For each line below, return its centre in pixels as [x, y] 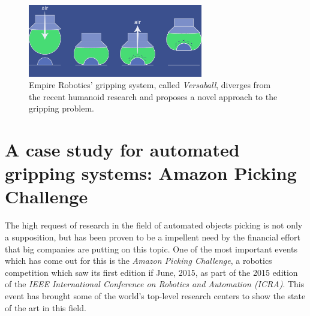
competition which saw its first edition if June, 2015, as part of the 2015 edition [151, 272]
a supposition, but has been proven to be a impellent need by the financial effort [153, 237]
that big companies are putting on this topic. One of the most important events [151, 249]
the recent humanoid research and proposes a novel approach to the [153, 96]
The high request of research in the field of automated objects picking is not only [154, 225]
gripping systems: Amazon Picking [151, 173]
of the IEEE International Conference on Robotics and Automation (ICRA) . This [155, 284]
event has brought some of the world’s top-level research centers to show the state [155, 295]
